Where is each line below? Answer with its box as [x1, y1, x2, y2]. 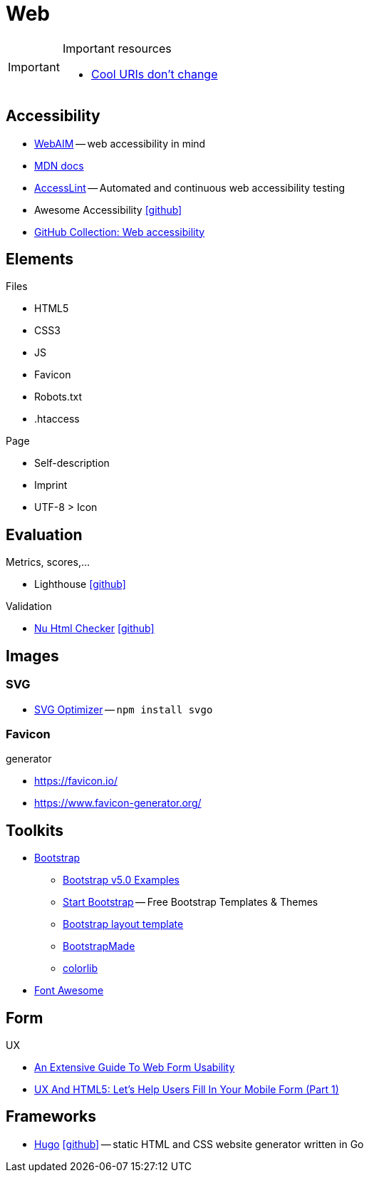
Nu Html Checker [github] [34, 622, 155, 635]
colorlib [63, 962, 98, 975]
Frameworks [6, 1107, 97, 1126]
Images [6, 646, 59, 665]
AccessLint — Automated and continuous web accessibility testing [34, 181, 345, 194]
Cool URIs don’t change [90, 66, 218, 81]
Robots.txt [34, 391, 83, 403]
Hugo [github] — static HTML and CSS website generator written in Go [34, 1137, 364, 1150]
